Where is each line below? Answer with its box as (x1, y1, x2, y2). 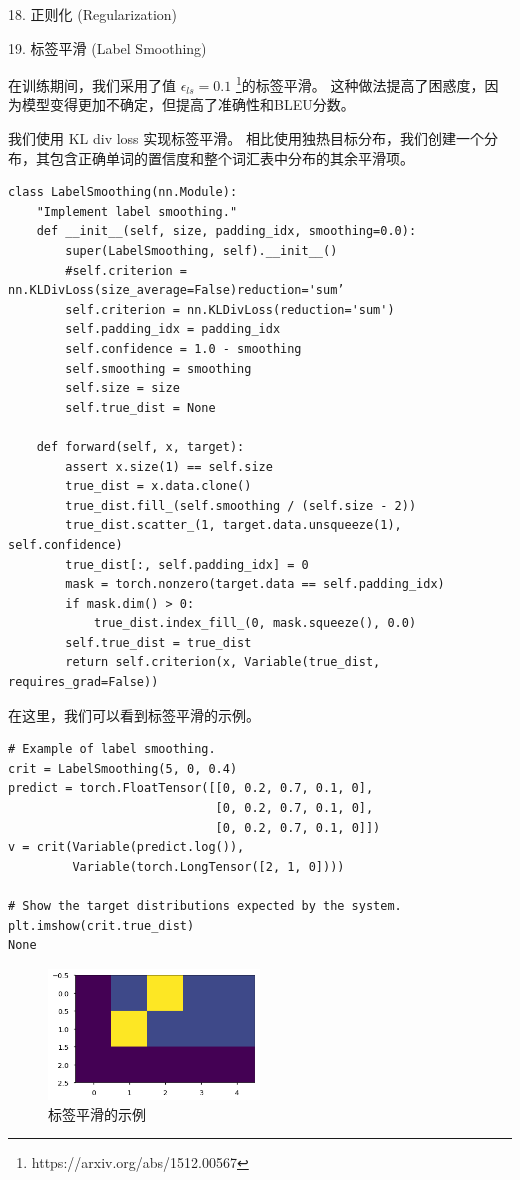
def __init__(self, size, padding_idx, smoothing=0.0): (36, 224, 417, 239)
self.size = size (65, 381, 180, 396)
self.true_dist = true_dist (65, 635, 252, 650)
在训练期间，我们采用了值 (8, 74, 176, 95)
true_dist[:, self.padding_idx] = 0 (65, 557, 309, 572)
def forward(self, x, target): (36, 439, 245, 454)
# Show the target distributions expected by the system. (8, 899, 402, 913)
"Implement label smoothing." (36, 204, 238, 219)
